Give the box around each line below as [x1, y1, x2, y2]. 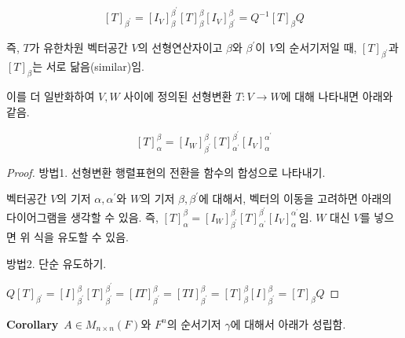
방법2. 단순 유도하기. [6, 255, 107, 271]
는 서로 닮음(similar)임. [32, 58, 144, 75]
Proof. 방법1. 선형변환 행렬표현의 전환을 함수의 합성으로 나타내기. [6, 163, 326, 180]
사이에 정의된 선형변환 [123, 87, 232, 104]
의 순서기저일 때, [275, 39, 357, 56]
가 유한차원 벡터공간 [29, 39, 128, 56]
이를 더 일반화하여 [6, 87, 95, 104]
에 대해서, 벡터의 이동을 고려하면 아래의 [199, 190, 392, 207]
